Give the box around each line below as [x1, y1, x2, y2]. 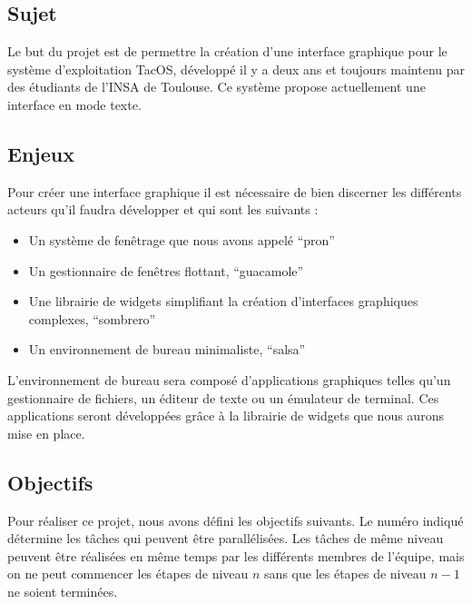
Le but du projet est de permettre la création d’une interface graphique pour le [7, 42, 447, 61]
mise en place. [7, 423, 85, 442]
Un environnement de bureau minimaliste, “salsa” [28, 340, 306, 359]
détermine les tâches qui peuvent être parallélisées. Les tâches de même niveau [7, 529, 444, 548]
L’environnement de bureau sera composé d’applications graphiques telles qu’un [7, 370, 451, 389]
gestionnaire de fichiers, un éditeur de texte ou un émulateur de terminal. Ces [7, 388, 439, 407]
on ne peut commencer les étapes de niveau [7, 564, 249, 583]
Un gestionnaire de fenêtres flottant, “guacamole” [28, 261, 304, 280]
